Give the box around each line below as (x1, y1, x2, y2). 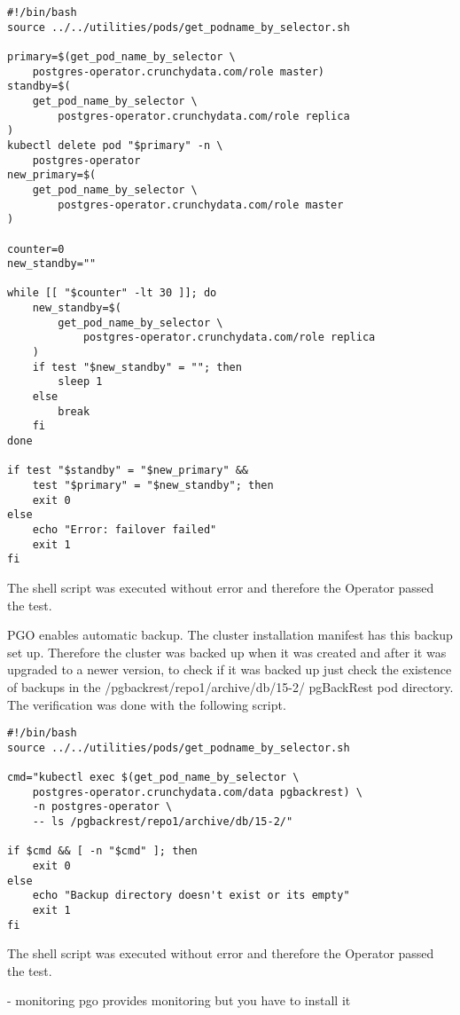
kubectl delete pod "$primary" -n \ (7, 138, 223, 152)
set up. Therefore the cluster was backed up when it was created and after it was (7, 642, 447, 661)
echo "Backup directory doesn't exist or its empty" (32, 889, 350, 902)
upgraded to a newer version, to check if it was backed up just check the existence (7, 660, 452, 679)
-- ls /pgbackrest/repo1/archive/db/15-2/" (32, 815, 293, 829)
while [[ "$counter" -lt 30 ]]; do (7, 287, 217, 300)
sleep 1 (58, 375, 103, 389)
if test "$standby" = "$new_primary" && (7, 464, 249, 477)
